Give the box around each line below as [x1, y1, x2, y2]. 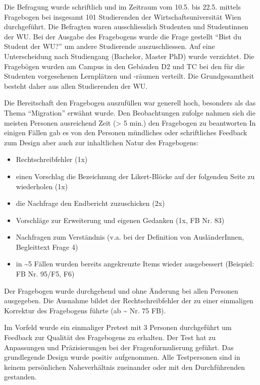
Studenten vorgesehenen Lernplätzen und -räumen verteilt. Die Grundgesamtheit [4, 71, 254, 81]
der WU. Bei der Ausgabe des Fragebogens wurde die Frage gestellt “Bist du [4, 31, 241, 41]
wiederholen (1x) [16, 181, 68, 191]
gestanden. [4, 371, 37, 382]
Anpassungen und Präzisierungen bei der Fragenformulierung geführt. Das [4, 342, 234, 352]
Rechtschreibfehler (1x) [16, 154, 88, 164]
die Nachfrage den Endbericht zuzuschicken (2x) [16, 198, 165, 208]
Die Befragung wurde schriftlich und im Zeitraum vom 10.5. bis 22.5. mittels [4, 2, 241, 12]
